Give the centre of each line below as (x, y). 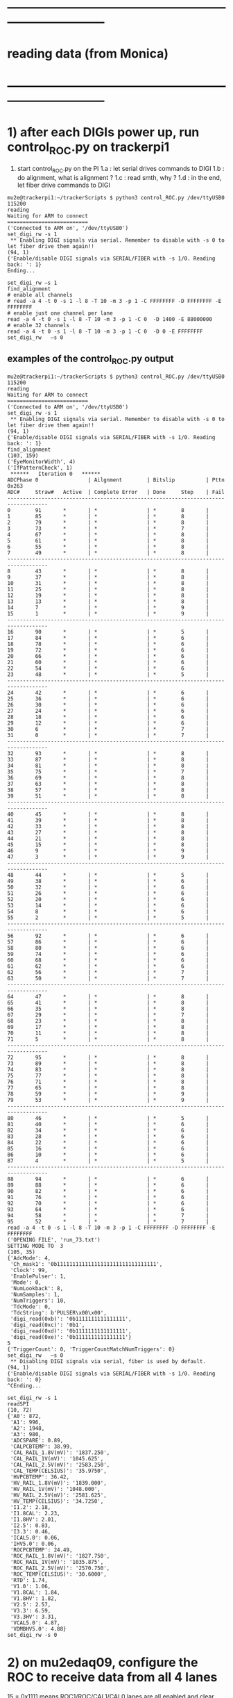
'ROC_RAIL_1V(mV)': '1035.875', (57, 1562)
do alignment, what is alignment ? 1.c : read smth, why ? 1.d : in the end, (119, 177)
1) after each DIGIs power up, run (103, 132)
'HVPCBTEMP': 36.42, (40, 1477)
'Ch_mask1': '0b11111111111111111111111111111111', (86, 1264)
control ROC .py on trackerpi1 (88, 148)
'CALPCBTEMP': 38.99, (41, 1446)
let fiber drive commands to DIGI (64, 185)
